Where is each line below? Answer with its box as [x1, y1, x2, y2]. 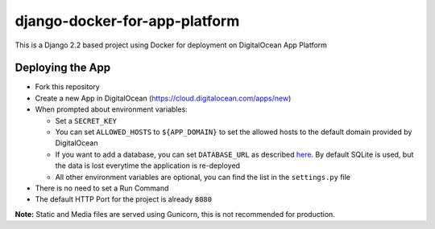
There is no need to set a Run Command [35, 183, 169, 193]
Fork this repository [35, 82, 100, 92]
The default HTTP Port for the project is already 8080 [35, 194, 213, 204]
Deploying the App [14, 61, 111, 75]
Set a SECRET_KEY [55, 116, 117, 125]
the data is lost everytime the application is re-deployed [55, 161, 241, 170]
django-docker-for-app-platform [14, 12, 240, 30]
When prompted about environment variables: [35, 104, 188, 114]
